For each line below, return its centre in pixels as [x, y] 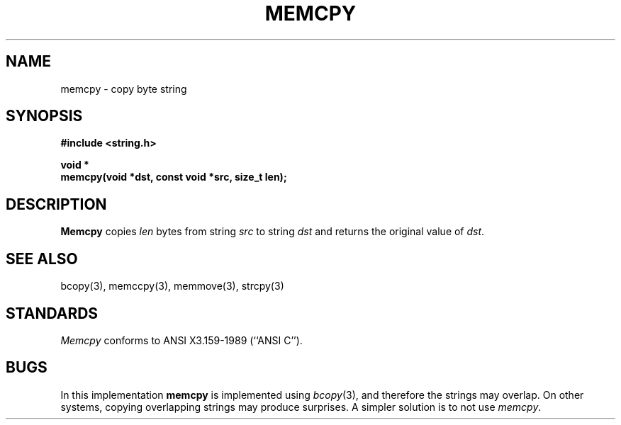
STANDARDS [52, 313]
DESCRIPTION [56, 204]
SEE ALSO [42, 259]
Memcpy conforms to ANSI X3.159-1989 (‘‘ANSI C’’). [181, 340]
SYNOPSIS [44, 116]
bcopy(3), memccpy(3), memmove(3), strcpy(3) [172, 286]
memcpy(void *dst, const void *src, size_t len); [174, 177]
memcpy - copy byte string [124, 89]
